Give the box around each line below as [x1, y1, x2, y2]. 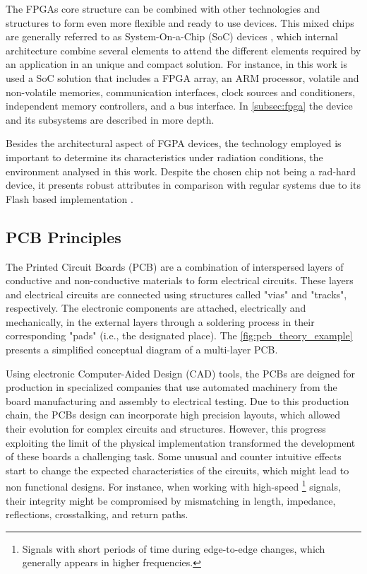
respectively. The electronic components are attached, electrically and [6, 300, 306, 315]
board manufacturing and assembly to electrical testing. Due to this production [6, 393, 349, 408]
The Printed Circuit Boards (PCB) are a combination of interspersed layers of [6, 259, 344, 274]
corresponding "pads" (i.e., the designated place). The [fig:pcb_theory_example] [6, 328, 353, 343]
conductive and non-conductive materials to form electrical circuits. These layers [6, 273, 354, 288]
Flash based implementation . [6, 191, 133, 206]
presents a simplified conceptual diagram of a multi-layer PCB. [6, 342, 278, 357]
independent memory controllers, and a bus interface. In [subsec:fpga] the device [6, 98, 353, 113]
